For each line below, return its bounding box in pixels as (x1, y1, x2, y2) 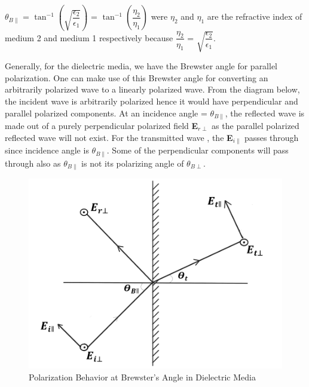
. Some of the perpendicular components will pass (106, 144, 289, 156)
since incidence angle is (5, 144, 89, 156)
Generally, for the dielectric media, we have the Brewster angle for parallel (5, 60, 278, 72)
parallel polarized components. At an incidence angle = (5, 106, 207, 119)
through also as (5, 156, 61, 169)
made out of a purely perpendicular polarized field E (5, 119, 198, 132)
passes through (244, 131, 299, 143)
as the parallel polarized (212, 119, 299, 132)
